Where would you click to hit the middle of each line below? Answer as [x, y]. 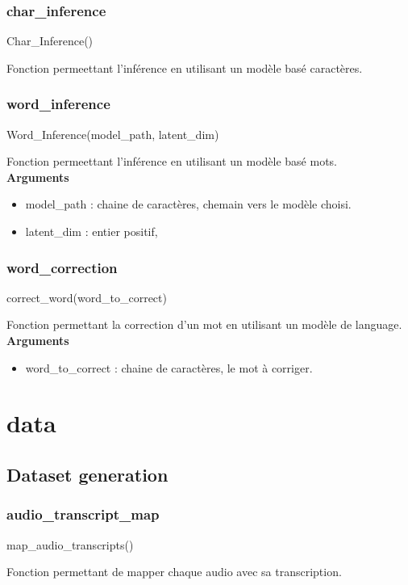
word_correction [62, 267]
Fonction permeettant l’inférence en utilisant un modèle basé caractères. [185, 67]
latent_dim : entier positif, [92, 231]
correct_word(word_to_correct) [87, 297]
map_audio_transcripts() [70, 544]
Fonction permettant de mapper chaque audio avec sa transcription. [174, 572]
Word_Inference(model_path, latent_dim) [113, 134]
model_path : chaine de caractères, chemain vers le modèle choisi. [188, 204]
